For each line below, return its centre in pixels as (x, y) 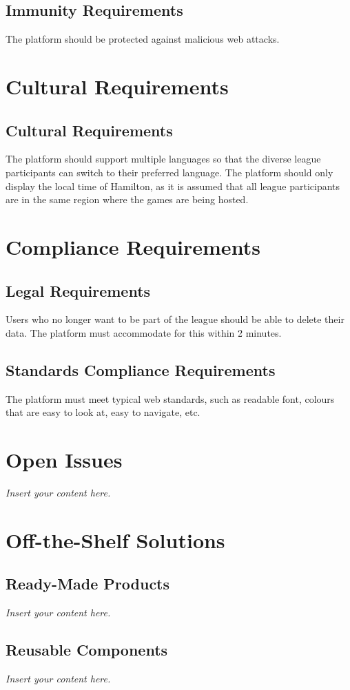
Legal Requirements (78, 290)
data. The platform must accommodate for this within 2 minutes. (144, 332)
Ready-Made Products (88, 584)
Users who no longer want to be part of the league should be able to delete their (175, 319)
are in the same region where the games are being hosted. (127, 199)
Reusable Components (87, 650)
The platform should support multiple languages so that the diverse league (163, 159)
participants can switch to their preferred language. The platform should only (169, 172)
